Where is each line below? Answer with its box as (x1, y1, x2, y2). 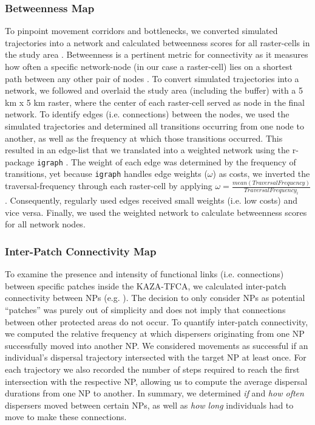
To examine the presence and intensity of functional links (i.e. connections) (5, 268, 284, 280)
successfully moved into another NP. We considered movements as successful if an (5, 339, 308, 351)
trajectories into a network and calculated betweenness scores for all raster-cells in (5, 36, 310, 49)
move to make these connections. (5, 410, 127, 423)
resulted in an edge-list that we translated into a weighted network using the (5, 143, 290, 156)
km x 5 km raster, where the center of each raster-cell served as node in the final (5, 95, 305, 108)
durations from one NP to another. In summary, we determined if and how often (5, 387, 304, 399)
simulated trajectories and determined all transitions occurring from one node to (5, 119, 304, 132)
